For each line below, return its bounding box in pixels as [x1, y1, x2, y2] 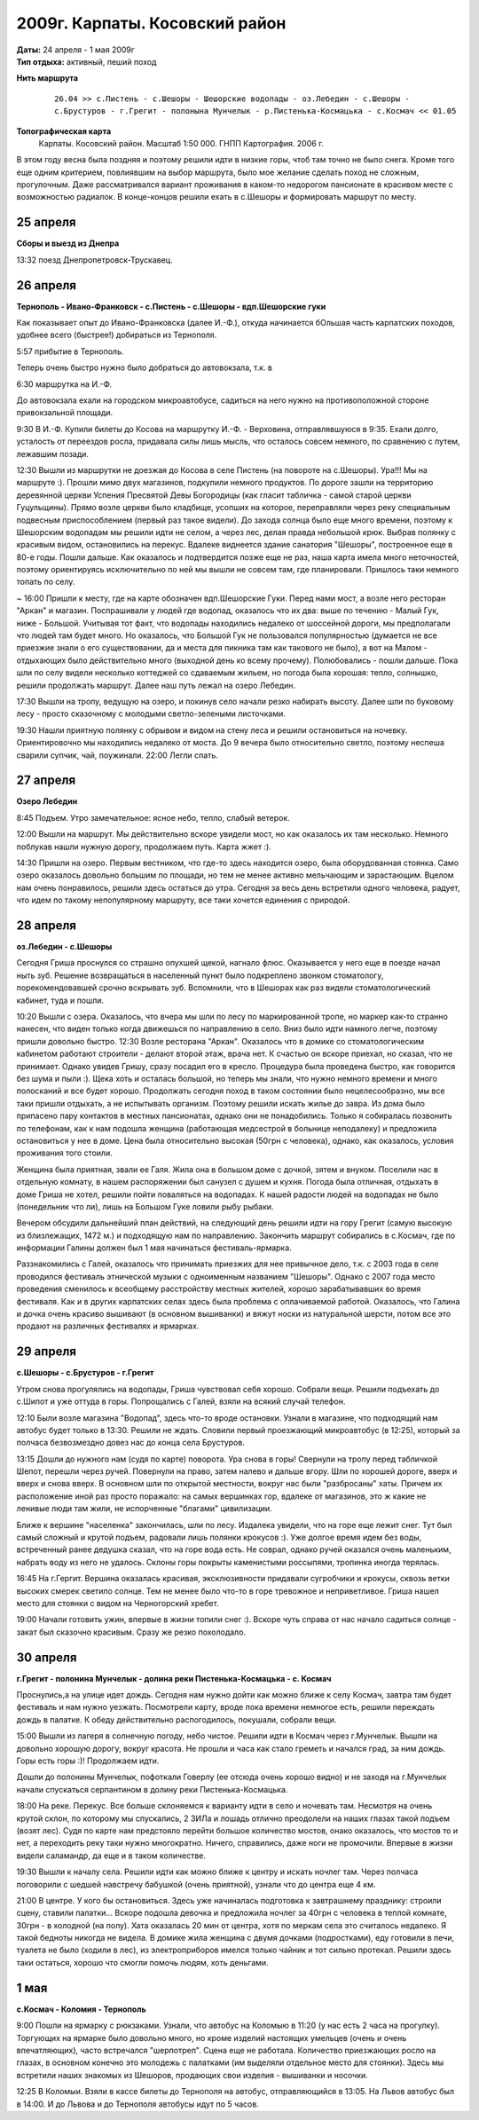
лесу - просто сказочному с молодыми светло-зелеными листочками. [16, 708, 286, 719]
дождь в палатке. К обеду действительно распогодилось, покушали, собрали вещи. [16, 1714, 337, 1725]
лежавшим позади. [16, 448, 89, 459]
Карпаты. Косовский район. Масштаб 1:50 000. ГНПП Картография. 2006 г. [38, 138, 324, 148]
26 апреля [16, 278, 77, 293]
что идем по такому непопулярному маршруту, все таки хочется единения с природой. [16, 894, 350, 905]
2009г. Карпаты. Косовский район [16, 13, 287, 33]
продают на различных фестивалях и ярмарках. [16, 1320, 200, 1331]
